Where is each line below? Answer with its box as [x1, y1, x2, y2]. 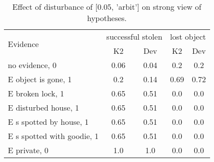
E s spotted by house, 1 [8, 116, 89, 127]
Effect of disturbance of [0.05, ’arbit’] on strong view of [12, 1, 202, 12]
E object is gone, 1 [8, 73, 72, 85]
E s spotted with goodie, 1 [8, 130, 99, 141]
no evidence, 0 [8, 59, 57, 70]
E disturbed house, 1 [8, 102, 79, 113]
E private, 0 [8, 144, 49, 156]
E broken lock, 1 [8, 88, 64, 99]
